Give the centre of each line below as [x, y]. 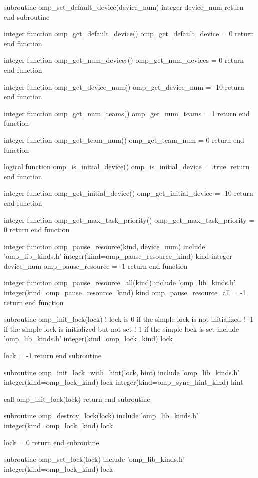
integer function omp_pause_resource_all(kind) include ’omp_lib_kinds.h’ [120, 283]
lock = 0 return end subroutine [52, 442]
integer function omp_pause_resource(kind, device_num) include [105, 246]
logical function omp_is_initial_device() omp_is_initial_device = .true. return [127, 166]
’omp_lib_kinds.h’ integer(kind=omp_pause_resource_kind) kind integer [118, 256]
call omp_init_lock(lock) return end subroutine [77, 399]
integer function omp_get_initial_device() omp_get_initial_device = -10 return [129, 193]
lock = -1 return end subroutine [53, 356]
